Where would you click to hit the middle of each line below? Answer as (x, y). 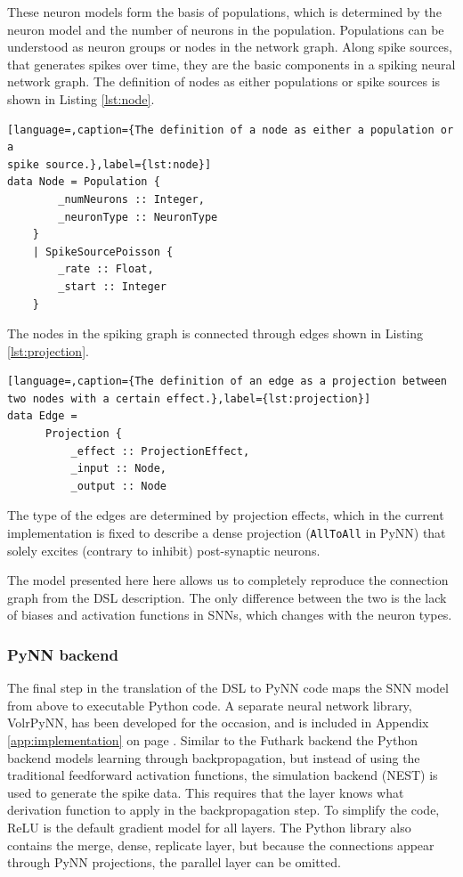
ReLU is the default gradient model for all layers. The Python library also (209, 828)
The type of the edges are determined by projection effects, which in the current (226, 515)
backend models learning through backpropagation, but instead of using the (214, 757)
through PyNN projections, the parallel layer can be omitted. (174, 862)
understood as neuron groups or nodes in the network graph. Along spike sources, (230, 47)
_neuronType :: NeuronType (138, 217)
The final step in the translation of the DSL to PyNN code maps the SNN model (228, 688)
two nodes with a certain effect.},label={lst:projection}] (189, 398)
